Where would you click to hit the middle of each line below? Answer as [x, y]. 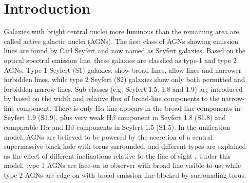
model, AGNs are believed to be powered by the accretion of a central [108, 136]
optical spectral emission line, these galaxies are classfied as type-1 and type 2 [120, 60]
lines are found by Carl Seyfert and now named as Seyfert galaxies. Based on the [125, 51]
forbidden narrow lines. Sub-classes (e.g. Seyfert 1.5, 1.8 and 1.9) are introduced [123, 89]
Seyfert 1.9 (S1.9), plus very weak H [58, 117]
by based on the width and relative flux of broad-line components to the [112, 98]
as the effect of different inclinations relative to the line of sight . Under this [117, 155]
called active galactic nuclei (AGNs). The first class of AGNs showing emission [121, 41]
